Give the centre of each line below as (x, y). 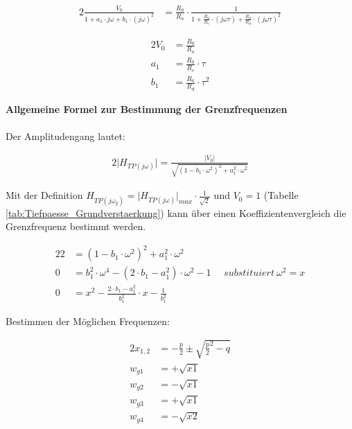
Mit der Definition (44, 195)
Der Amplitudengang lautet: (65, 135)
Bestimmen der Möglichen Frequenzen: (88, 321)
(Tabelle (281, 195)
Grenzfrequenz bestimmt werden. (76, 226)
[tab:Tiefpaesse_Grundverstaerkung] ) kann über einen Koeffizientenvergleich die (176, 212)
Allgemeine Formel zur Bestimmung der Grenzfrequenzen (147, 108)
